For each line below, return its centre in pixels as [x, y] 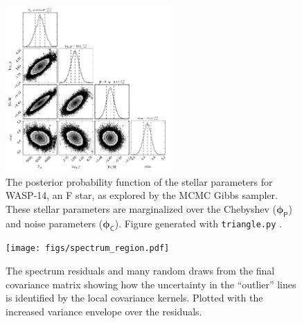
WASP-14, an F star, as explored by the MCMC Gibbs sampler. [142, 195]
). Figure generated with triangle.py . [198, 223]
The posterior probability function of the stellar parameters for [139, 181]
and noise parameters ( [54, 223]
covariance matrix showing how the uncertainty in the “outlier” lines [151, 284]
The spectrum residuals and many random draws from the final [140, 271]
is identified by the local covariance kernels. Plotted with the [134, 298]
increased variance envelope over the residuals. [104, 311]
